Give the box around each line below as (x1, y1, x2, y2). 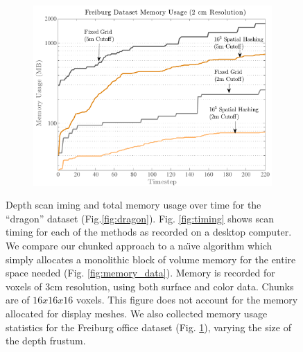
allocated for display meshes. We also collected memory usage (6, 306, 268, 321)
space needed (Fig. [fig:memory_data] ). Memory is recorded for (6, 265, 275, 280)
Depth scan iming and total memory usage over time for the (6, 197, 261, 212)
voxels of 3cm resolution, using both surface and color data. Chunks (6, 279, 294, 293)
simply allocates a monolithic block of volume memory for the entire (6, 252, 296, 266)
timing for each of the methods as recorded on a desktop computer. (6, 225, 292, 239)
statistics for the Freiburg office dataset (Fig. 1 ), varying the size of (6, 319, 291, 334)
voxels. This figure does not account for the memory (76, 292, 298, 307)
